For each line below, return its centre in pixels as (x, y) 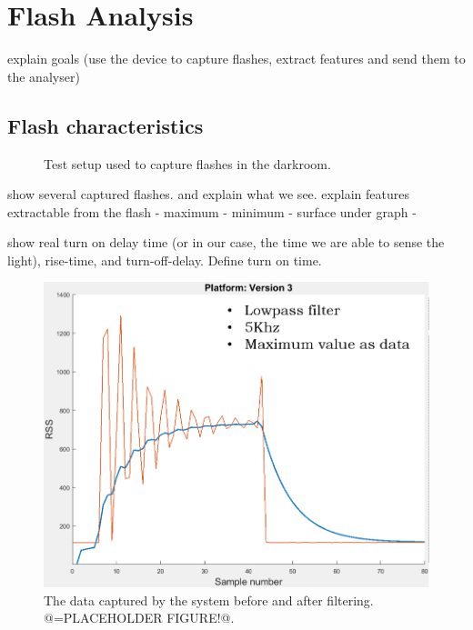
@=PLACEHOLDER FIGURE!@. (139, 618)
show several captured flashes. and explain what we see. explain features (208, 194)
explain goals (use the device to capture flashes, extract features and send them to (236, 59)
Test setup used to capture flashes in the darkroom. (187, 163)
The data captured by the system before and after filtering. (209, 600)
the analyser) (44, 76)
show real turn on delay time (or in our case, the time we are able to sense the (226, 242)
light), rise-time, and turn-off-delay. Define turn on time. (165, 260)
